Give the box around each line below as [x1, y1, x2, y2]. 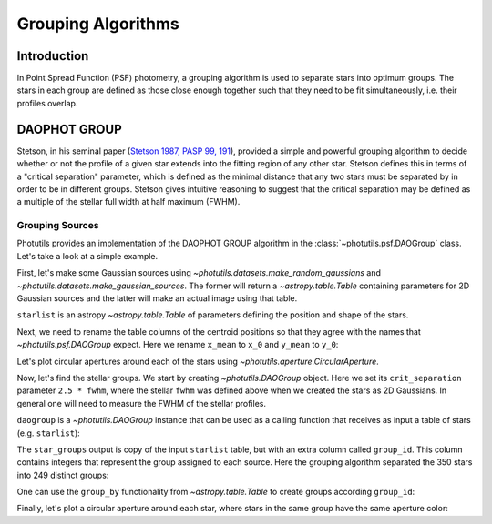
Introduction [16, 48, 89, 64]
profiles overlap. [16, 97, 78, 108]
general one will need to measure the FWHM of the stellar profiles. [16, 398, 266, 408]
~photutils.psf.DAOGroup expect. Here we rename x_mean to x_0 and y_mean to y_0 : [16, 339, 339, 350]
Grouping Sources [16, 219, 99, 232]
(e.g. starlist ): [16, 428, 81, 438]
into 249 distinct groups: [16, 469, 109, 480]
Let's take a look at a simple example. [16, 250, 159, 261]
